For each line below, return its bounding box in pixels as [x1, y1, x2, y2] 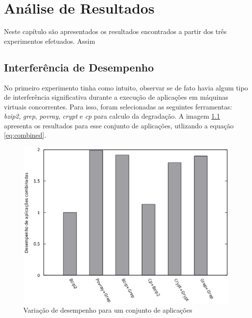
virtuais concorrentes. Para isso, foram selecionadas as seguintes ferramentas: [4, 101, 232, 111]
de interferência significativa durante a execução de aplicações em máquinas [4, 92, 228, 102]
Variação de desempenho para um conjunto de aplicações [23, 305, 192, 315]
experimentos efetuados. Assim [4, 35, 95, 46]
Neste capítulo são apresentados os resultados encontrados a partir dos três [4, 26, 227, 36]
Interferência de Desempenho [4, 59, 154, 74]
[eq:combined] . [4, 130, 47, 140]
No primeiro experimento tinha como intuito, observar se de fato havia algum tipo [4, 82, 248, 92]
